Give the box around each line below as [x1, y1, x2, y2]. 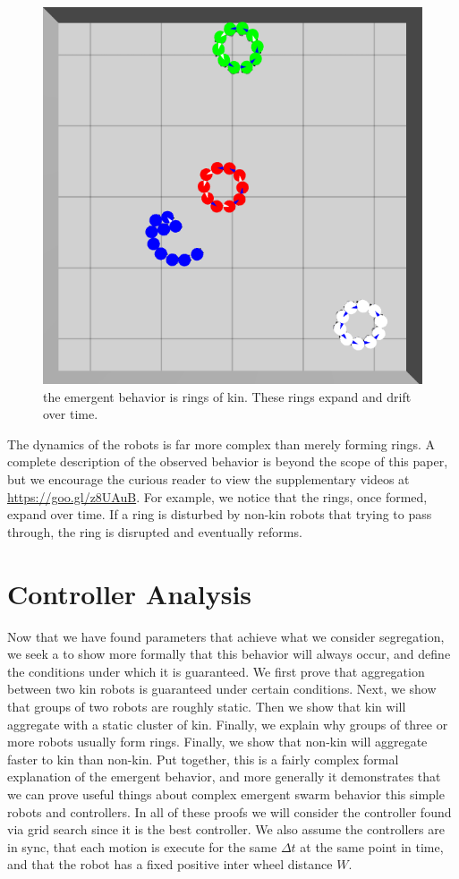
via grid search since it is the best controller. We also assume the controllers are [7, 820, 445, 839]
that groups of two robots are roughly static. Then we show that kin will [7, 696, 406, 715]
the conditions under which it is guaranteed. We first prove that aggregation [7, 661, 425, 680]
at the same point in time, [300, 837, 444, 856]
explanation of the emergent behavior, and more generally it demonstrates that [7, 767, 441, 786]
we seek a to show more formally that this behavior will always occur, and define [7, 644, 451, 663]
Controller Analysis [7, 575, 252, 611]
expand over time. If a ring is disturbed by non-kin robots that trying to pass [7, 505, 432, 524]
